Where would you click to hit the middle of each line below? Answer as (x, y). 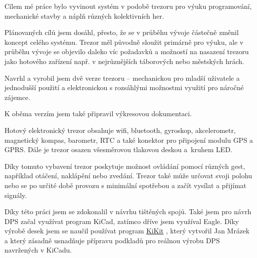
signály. (16, 195)
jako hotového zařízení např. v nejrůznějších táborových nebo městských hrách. (124, 61)
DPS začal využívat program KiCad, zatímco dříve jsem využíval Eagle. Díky (122, 221)
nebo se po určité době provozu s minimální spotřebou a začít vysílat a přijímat (126, 185)
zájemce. (18, 97)
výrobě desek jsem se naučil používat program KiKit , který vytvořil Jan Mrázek (127, 231)
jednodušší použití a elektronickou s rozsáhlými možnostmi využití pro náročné (124, 87)
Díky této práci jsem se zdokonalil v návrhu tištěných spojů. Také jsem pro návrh (128, 211)
